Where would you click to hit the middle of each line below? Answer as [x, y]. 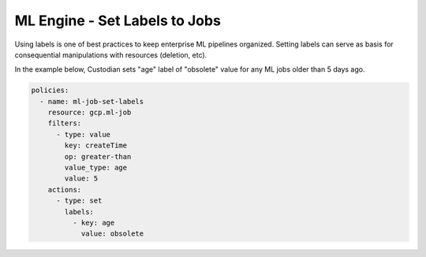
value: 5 [81, 179]
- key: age [93, 223]
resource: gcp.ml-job [90, 113]
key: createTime [96, 145]
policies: [50, 90]
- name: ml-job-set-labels [92, 101]
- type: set [79, 201]
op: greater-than [98, 156]
